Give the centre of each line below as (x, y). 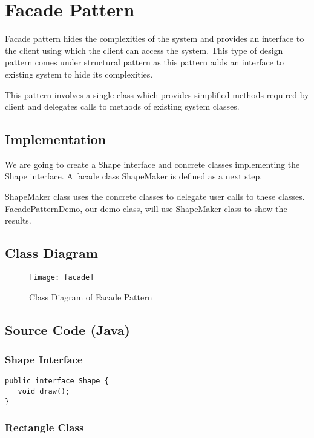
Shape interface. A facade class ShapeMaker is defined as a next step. (134, 176)
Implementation (56, 139)
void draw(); (44, 391)
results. (18, 220)
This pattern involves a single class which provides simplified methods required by (157, 94)
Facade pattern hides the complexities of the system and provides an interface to (155, 38)
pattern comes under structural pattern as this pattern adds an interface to (145, 62)
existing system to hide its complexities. (79, 74)
